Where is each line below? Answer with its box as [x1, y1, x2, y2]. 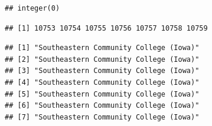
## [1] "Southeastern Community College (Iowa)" [5, 44, 200, 52]
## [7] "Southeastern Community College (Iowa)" [5, 112, 200, 121]
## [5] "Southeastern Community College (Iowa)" [5, 89, 200, 98]
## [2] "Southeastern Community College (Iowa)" [5, 55, 200, 64]
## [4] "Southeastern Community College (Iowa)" [5, 78, 200, 87]
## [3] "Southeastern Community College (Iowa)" [5, 67, 200, 75]
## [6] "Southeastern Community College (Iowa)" [5, 101, 200, 110]
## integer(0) [5, 4, 60, 12]
